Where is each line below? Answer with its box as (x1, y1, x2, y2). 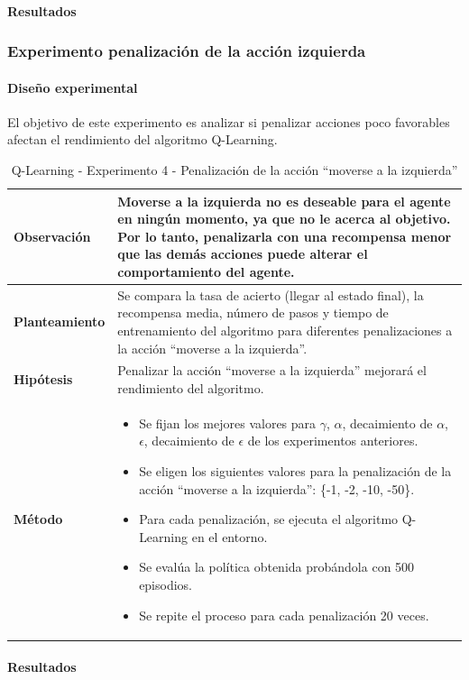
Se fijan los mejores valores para (139, 413, 317, 432)
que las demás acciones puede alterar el (117, 244, 368, 263)
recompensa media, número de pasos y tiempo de (117, 303, 389, 322)
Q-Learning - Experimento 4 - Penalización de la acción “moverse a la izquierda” (11, 161, 458, 179)
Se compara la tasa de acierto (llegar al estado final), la (117, 285, 424, 304)
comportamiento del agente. (117, 262, 295, 280)
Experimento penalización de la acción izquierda (7, 40, 366, 62)
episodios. (139, 575, 193, 594)
